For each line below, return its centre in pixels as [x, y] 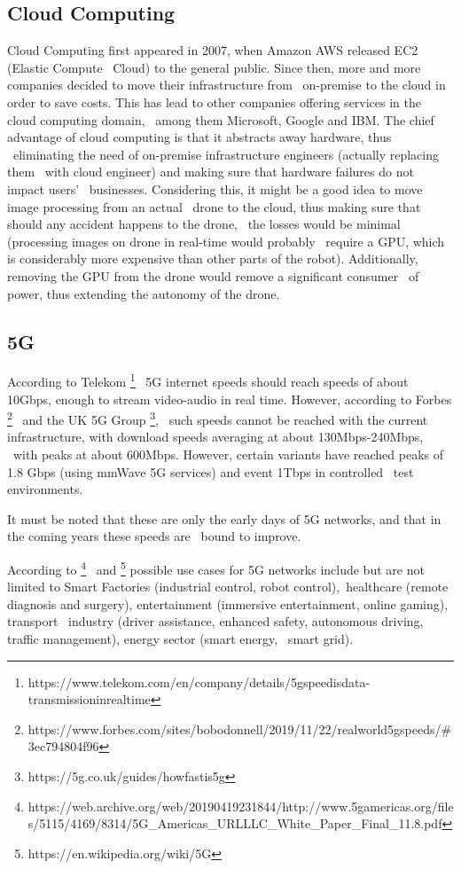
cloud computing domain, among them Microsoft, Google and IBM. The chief [221, 119]
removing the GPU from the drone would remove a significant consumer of [213, 275]
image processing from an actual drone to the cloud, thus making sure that [214, 206]
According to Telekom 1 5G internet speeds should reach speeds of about [208, 380]
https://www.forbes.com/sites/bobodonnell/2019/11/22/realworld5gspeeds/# [240, 728]
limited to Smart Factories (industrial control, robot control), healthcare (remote [228, 587]
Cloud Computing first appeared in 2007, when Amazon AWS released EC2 [213, 50]
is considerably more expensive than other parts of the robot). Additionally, [213, 258]
